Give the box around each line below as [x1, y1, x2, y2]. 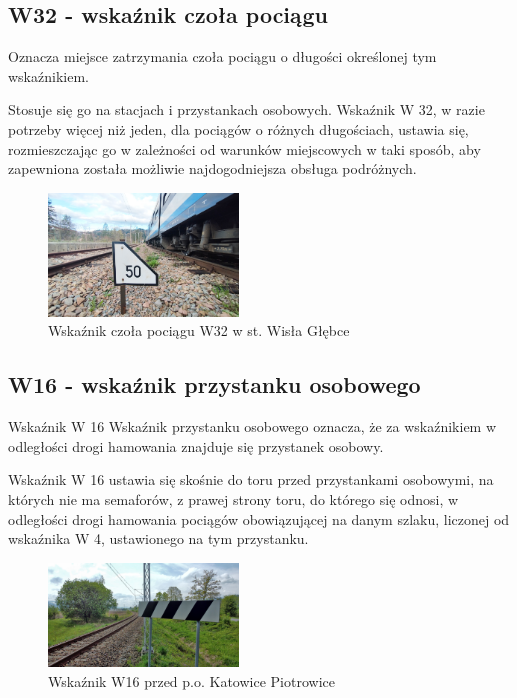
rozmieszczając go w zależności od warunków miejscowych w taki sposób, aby [8, 138, 481, 159]
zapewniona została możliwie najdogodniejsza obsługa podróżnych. [8, 158, 417, 179]
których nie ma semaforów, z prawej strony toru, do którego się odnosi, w [8, 488, 459, 509]
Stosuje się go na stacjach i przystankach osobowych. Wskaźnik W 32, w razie [8, 99, 485, 120]
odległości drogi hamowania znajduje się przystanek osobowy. [8, 435, 384, 456]
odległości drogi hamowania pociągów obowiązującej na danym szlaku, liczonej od [8, 508, 510, 529]
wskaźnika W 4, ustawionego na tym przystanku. [8, 528, 309, 549]
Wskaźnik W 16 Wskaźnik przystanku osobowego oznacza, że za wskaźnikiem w [8, 416, 497, 437]
